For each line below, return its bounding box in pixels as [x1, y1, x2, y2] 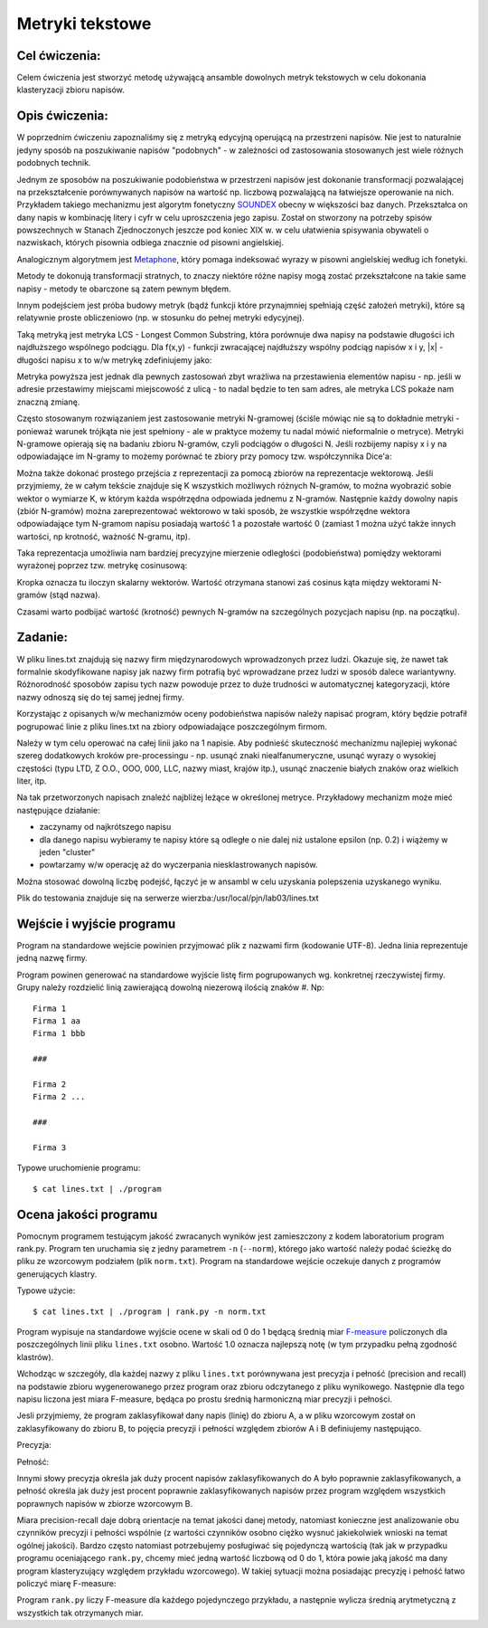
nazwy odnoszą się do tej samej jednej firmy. [16, 691, 184, 702]
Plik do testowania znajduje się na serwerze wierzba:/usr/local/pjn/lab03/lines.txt [16, 892, 320, 904]
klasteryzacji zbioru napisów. [16, 84, 126, 95]
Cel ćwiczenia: [16, 48, 101, 63]
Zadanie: [16, 630, 68, 645]
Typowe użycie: [16, 1285, 76, 1296]
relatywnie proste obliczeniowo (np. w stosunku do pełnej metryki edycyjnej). [16, 312, 305, 323]
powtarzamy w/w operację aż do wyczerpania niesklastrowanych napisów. [39, 860, 318, 871]
